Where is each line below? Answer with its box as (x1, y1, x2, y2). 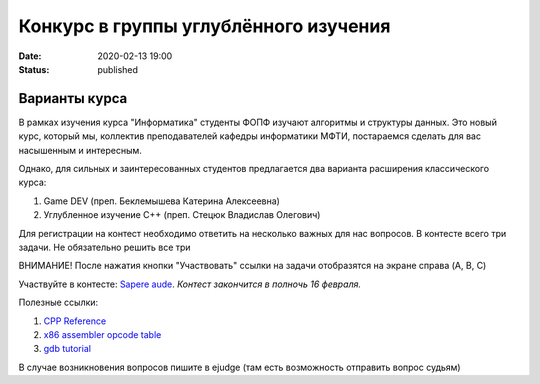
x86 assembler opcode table (43, 328, 162, 340)
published (97, 63, 139, 75)
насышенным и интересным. (18, 144, 142, 156)
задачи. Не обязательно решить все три (18, 241, 191, 253)
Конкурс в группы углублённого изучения (18, 15, 391, 37)
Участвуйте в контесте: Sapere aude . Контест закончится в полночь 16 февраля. (18, 278, 362, 290)
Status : (18, 63, 50, 75)
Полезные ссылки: (18, 296, 99, 309)
